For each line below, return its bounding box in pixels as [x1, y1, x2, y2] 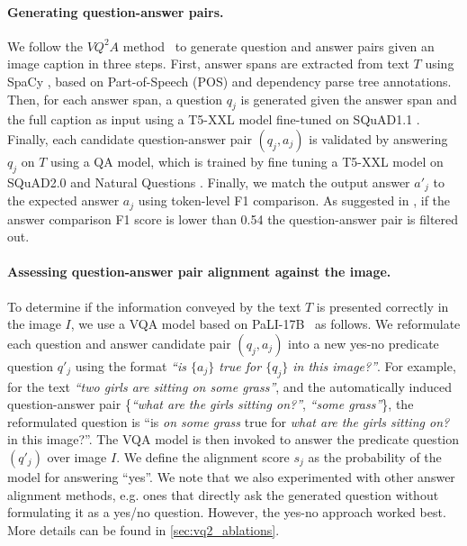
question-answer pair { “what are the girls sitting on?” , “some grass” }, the [7, 395, 414, 414]
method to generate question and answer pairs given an [122, 36, 435, 55]
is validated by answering [309, 129, 448, 148]
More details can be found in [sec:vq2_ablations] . [7, 520, 280, 539]
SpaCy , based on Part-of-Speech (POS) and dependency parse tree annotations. [7, 71, 452, 90]
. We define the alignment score [116, 448, 290, 467]
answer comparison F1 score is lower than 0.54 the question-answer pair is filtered [7, 209, 459, 228]
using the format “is [75, 356, 186, 375]
